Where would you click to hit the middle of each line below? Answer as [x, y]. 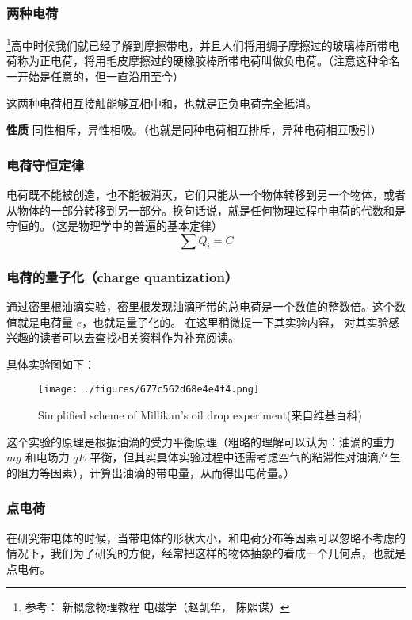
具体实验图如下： [51, 364]
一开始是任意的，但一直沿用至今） [95, 77]
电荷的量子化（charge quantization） [122, 276]
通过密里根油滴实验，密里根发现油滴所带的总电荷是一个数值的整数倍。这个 [200, 306]
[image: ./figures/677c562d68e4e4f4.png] [149, 390]
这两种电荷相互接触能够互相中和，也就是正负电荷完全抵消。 [162, 103]
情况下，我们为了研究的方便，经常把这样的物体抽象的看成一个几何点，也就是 [206, 553]
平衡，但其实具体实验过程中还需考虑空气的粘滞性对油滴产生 [245, 457]
